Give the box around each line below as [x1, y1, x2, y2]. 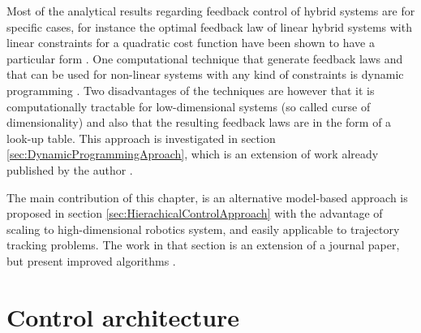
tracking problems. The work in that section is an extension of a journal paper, [6, 236, 400, 253]
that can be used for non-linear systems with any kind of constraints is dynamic [6, 66, 404, 83]
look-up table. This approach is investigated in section [6, 129, 276, 146]
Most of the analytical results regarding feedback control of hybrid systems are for [6, 2, 415, 19]
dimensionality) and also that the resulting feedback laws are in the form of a [6, 114, 392, 131]
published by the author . [6, 161, 133, 178]
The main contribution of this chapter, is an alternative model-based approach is [6, 188, 408, 205]
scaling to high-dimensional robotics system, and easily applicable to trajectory [6, 220, 400, 237]
